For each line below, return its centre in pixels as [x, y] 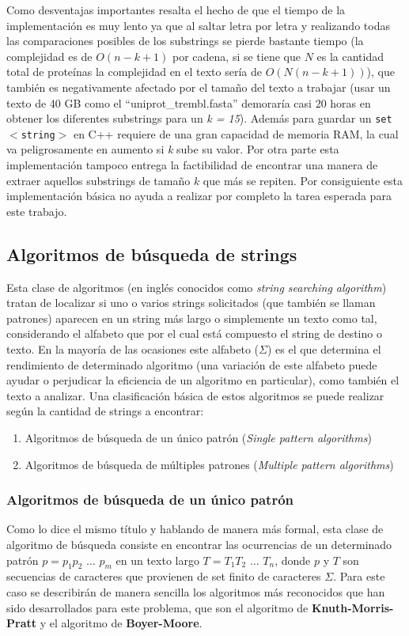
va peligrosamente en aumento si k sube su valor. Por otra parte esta [173, 149]
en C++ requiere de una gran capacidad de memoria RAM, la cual [236, 133]
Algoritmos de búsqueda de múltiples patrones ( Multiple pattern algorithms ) [209, 464]
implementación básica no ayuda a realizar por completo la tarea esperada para [199, 196]
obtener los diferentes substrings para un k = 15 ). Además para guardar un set [199, 118]
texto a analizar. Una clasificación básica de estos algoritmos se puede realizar [195, 395]
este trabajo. [37, 211]
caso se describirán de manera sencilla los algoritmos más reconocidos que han [196, 591]
